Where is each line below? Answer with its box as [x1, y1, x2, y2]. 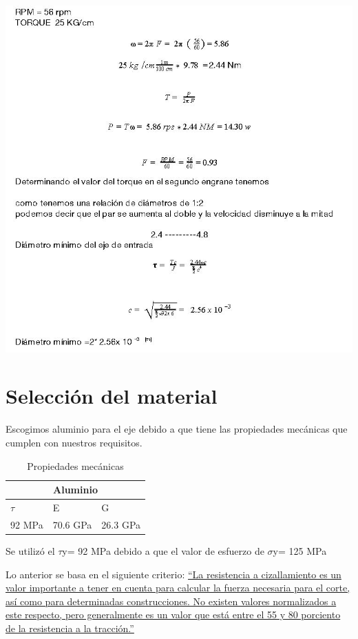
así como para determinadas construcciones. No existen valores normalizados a [6, 593, 337, 608]
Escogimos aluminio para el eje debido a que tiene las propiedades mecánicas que [6, 422, 348, 436]
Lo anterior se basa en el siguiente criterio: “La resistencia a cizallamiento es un [6, 567, 341, 581]
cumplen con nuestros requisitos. [6, 435, 143, 449]
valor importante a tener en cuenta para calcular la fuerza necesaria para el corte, [6, 580, 350, 595]
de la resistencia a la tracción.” [6, 620, 134, 635]
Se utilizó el [6, 543, 55, 558]
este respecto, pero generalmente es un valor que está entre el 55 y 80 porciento [6, 607, 341, 622]
